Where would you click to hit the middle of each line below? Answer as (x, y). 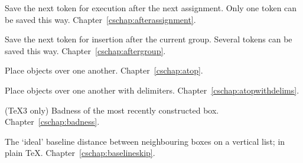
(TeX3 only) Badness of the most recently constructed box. (112, 110)
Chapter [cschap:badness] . (52, 122)
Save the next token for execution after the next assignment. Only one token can (151, 8)
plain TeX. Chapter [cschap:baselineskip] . (80, 153)
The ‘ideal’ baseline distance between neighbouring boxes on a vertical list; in (145, 141)
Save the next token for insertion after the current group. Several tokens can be (149, 39)
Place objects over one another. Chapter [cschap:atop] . (104, 70)
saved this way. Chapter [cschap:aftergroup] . (85, 50)
